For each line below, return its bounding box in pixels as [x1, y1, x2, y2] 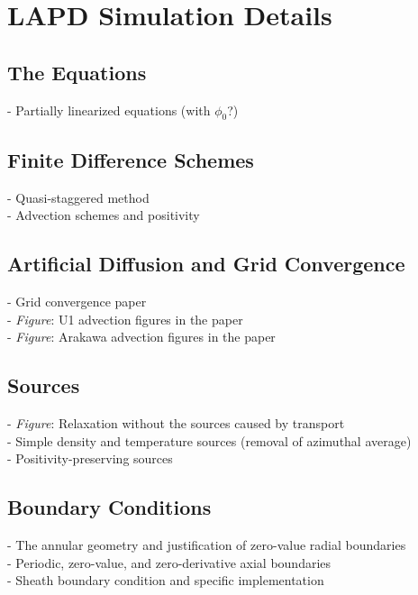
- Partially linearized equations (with [7, 100, 211, 119]
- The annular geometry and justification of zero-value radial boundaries [7, 535, 406, 554]
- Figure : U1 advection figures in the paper [7, 309, 243, 328]
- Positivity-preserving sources [7, 449, 173, 468]
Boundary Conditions [7, 493, 212, 521]
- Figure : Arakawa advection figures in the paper [7, 327, 276, 346]
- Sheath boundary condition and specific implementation [7, 571, 324, 590]
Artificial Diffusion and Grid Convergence [7, 250, 405, 278]
